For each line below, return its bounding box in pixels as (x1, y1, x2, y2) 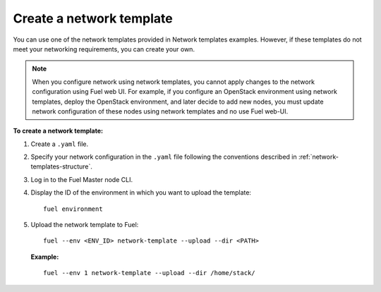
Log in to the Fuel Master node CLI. (30, 175, 133, 183)
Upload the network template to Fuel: (30, 221, 139, 229)
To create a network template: (13, 127, 104, 135)
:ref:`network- (298, 152, 339, 162)
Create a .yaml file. (30, 140, 89, 148)
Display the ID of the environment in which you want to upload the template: (30, 188, 252, 197)
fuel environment (43, 205, 103, 213)
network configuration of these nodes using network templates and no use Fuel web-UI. (32, 107, 289, 116)
